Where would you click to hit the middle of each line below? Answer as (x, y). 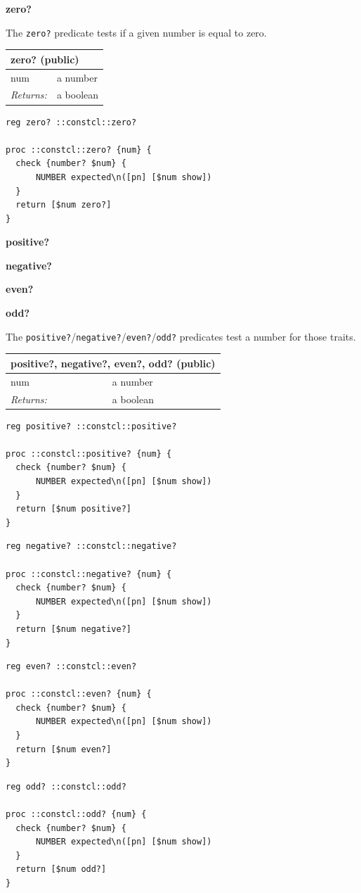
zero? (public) (45, 59)
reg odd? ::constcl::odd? (66, 786)
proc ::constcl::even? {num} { (79, 694)
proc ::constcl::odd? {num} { (76, 815)
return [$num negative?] (73, 629)
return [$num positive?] (73, 509)
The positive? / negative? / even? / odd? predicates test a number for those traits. (181, 336)
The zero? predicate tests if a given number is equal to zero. (136, 32)
